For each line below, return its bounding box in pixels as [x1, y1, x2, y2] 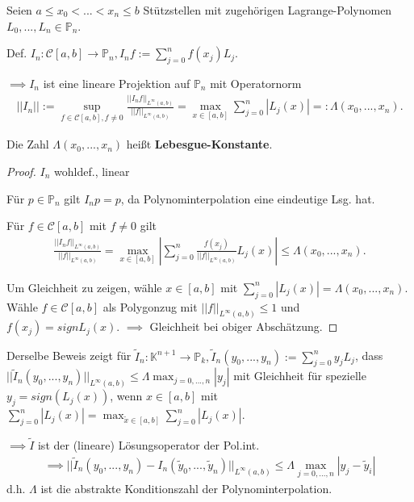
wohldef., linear [54, 162, 130, 179]
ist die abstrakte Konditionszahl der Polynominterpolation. [40, 479, 332, 496]
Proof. [6, 162, 36, 179]
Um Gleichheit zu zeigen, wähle [6, 278, 162, 295]
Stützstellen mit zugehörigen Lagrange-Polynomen [143, 2, 392, 18]
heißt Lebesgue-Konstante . [126, 136, 273, 153]
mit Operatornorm [210, 74, 302, 91]
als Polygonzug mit [102, 298, 198, 315]
